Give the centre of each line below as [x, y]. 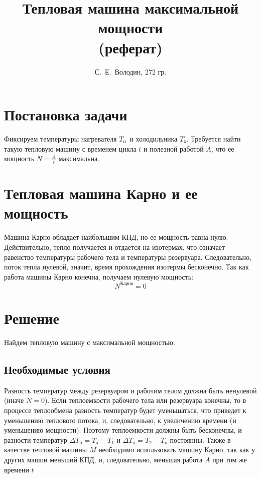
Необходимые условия [57, 369]
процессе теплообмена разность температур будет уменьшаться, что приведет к [125, 410]
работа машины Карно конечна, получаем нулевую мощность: [99, 276]
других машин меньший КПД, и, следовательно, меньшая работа [103, 459]
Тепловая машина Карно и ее [101, 193]
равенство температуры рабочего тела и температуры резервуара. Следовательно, [128, 257]
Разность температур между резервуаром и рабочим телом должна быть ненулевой [130, 390]
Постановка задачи [66, 115]
